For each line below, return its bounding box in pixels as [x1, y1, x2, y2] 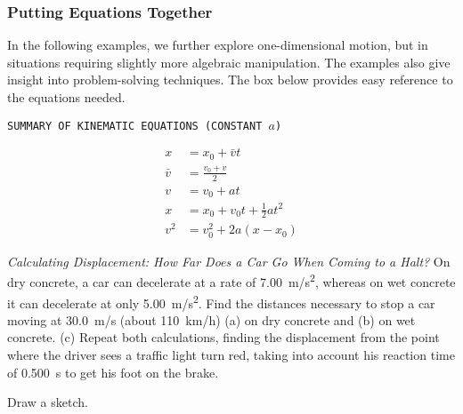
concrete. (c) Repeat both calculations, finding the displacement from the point [7, 328, 440, 346]
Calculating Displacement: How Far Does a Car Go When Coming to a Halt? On [7, 251, 451, 270]
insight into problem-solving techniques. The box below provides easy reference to [7, 70, 453, 89]
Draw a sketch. [7, 393, 88, 411]
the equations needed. [7, 88, 126, 106]
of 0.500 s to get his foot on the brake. [7, 362, 219, 381]
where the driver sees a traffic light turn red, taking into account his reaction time [7, 345, 455, 363]
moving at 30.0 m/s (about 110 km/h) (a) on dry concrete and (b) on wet [7, 310, 416, 329]
